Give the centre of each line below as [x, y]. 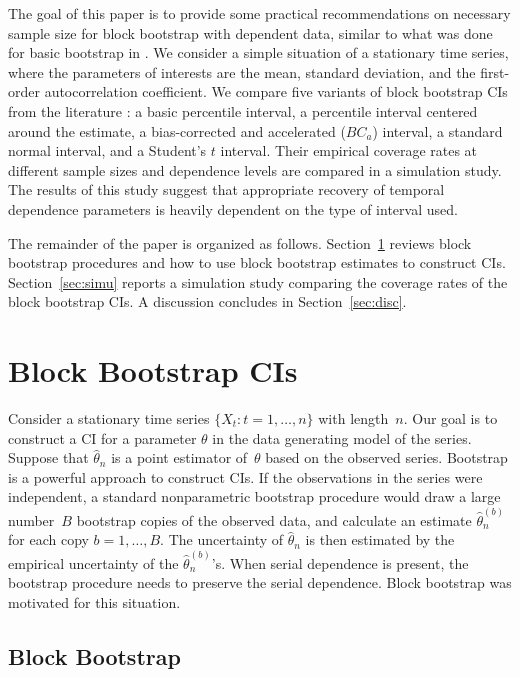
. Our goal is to [450, 418]
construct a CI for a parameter [102, 437]
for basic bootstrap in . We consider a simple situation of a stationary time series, [258, 52]
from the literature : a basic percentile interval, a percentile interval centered [243, 110]
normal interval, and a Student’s [107, 150]
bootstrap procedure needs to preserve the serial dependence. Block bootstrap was [260, 582]
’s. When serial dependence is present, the [340, 562]
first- [495, 71]
